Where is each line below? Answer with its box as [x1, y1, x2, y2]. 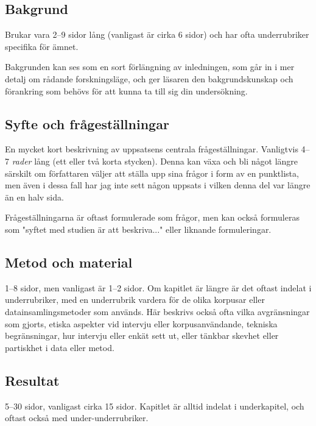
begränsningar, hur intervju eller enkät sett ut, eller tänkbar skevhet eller [5, 329, 279, 342]
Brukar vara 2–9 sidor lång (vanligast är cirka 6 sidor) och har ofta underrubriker [5, 28, 309, 41]
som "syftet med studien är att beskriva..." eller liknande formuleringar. [5, 222, 272, 235]
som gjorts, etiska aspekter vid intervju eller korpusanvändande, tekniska [5, 317, 278, 330]
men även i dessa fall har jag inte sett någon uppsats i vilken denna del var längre [5, 179, 311, 191]
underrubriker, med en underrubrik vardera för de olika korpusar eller [5, 293, 265, 306]
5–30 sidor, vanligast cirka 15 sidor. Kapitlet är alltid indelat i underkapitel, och [5, 399, 304, 412]
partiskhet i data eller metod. [5, 341, 114, 353]
